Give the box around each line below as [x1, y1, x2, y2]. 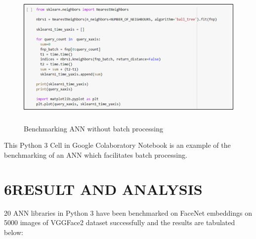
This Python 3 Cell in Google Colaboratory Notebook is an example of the [4, 140, 231, 150]
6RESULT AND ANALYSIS [4, 179, 203, 199]
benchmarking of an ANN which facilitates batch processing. [4, 149, 187, 160]
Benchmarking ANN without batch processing [24, 123, 163, 133]
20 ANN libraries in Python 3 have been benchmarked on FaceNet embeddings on [4, 207, 252, 218]
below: [4, 227, 23, 237]
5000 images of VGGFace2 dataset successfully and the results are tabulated [4, 217, 235, 228]
